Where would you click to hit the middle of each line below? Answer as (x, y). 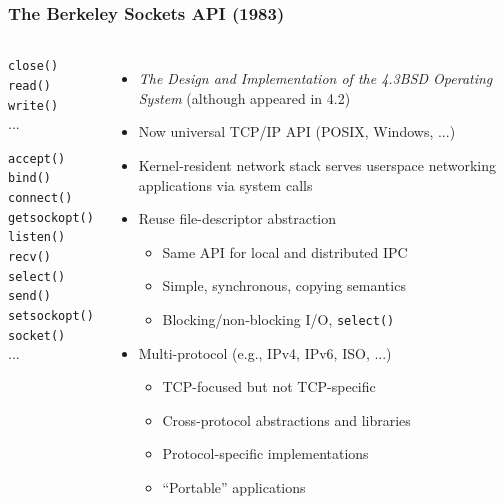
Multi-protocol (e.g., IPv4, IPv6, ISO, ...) (265, 352)
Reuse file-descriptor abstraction (237, 218)
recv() (29, 257)
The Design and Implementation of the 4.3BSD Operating (315, 78)
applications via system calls (225, 184)
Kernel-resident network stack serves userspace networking (317, 165)
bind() (29, 178)
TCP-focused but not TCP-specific (269, 386)
